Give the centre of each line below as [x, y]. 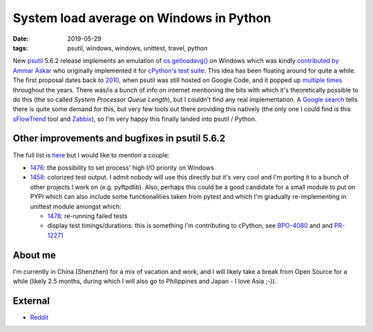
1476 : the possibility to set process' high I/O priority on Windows [122, 167]
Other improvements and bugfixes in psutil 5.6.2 [119, 138]
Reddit [39, 317]
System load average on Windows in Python [142, 18]
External [31, 301]
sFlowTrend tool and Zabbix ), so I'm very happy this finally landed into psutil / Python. [135, 119]
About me [35, 255]
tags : [20, 48]
